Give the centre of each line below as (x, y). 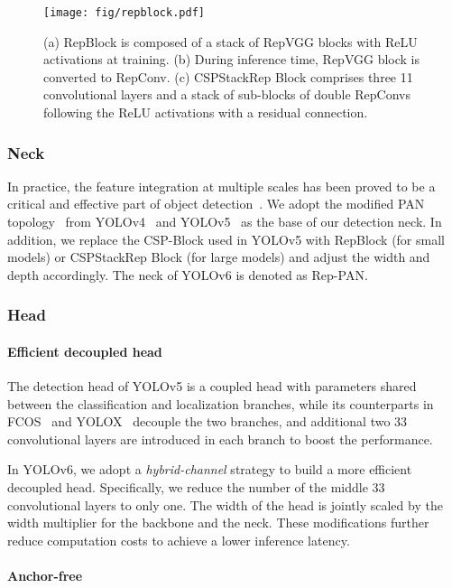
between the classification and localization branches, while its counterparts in (221, 403)
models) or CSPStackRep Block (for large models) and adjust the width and (219, 257)
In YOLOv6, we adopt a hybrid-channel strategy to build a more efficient (210, 469)
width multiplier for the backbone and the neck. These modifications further (218, 523)
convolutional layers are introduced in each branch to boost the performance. (220, 439)
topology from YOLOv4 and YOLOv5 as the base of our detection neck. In (225, 222)
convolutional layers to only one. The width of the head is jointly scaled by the (225, 504)
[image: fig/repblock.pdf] (124, 13)
